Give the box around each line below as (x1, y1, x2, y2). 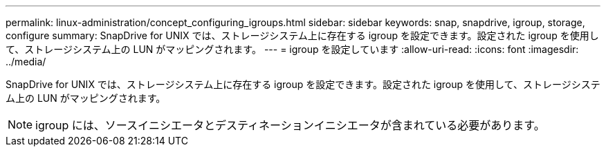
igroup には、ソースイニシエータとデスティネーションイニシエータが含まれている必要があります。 (35, 118, 545, 132)
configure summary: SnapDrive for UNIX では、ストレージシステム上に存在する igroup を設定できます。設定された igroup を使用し (6, 30, 599, 41)
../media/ (6, 56, 46, 67)
